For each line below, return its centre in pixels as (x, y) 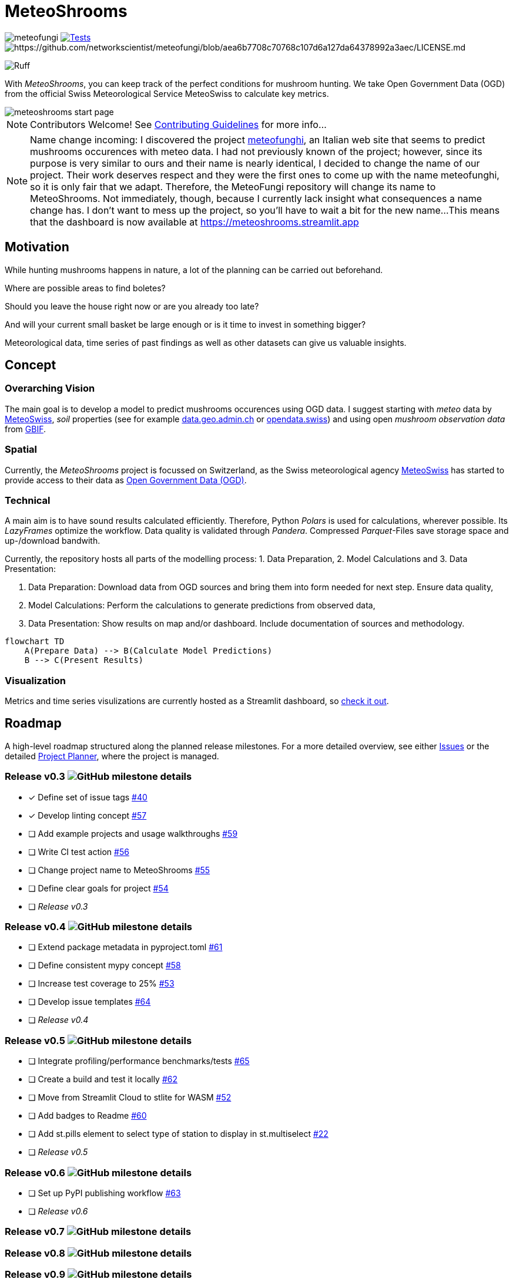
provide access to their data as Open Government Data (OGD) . (126, 480)
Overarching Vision (50, 388)
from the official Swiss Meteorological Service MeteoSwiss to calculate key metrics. (167, 93)
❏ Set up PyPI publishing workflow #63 (105, 1193)
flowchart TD (35, 642)
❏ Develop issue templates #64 (90, 1002)
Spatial (21, 450)
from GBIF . (26, 429)
